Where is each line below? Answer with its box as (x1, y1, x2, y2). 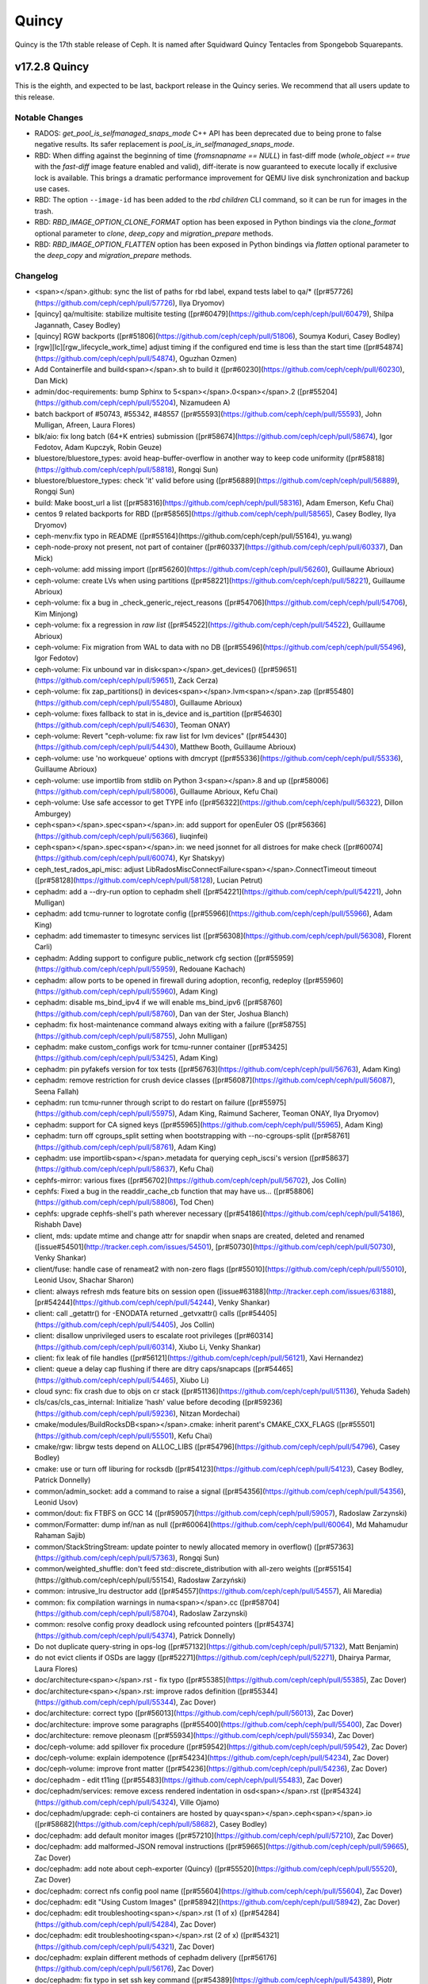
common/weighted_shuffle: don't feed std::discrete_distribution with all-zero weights (34, 1564, 312, 1574)
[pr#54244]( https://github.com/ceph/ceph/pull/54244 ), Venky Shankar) (34, 1298, 270, 1307)
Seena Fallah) (34, 1086, 79, 1096)
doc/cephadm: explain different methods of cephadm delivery (34, 1953, 237, 1963)
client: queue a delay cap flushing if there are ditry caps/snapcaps (34, 1364, 251, 1374)
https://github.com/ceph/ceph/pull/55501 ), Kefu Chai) (36, 1431, 213, 1440)
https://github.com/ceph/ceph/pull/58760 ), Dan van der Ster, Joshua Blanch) (36, 1009, 289, 1018)
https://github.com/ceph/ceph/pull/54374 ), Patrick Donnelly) (36, 1631, 235, 1640)
